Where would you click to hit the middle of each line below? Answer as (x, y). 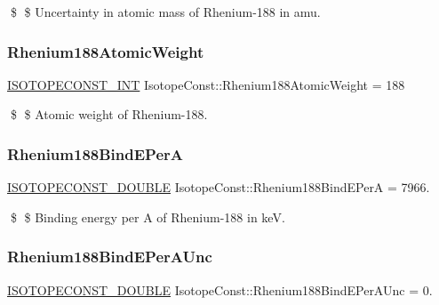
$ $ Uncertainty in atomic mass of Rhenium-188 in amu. (165, 12)
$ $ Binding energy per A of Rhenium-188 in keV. (148, 217)
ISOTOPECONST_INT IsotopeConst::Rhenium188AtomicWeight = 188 (206, 84)
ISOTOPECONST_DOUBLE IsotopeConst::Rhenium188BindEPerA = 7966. (219, 187)
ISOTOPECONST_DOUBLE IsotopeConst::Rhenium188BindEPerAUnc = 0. (220, 289)
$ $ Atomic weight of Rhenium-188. (109, 114)
